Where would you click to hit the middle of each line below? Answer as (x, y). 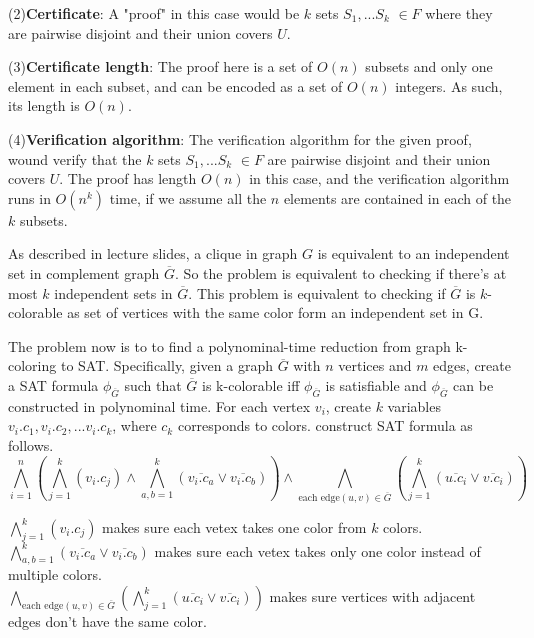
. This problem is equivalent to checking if (317, 292)
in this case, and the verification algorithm (379, 178)
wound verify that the (75, 158)
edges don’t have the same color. (107, 620)
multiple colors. (55, 574)
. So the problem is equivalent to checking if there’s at (341, 272)
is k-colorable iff (251, 384)
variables (414, 405)
